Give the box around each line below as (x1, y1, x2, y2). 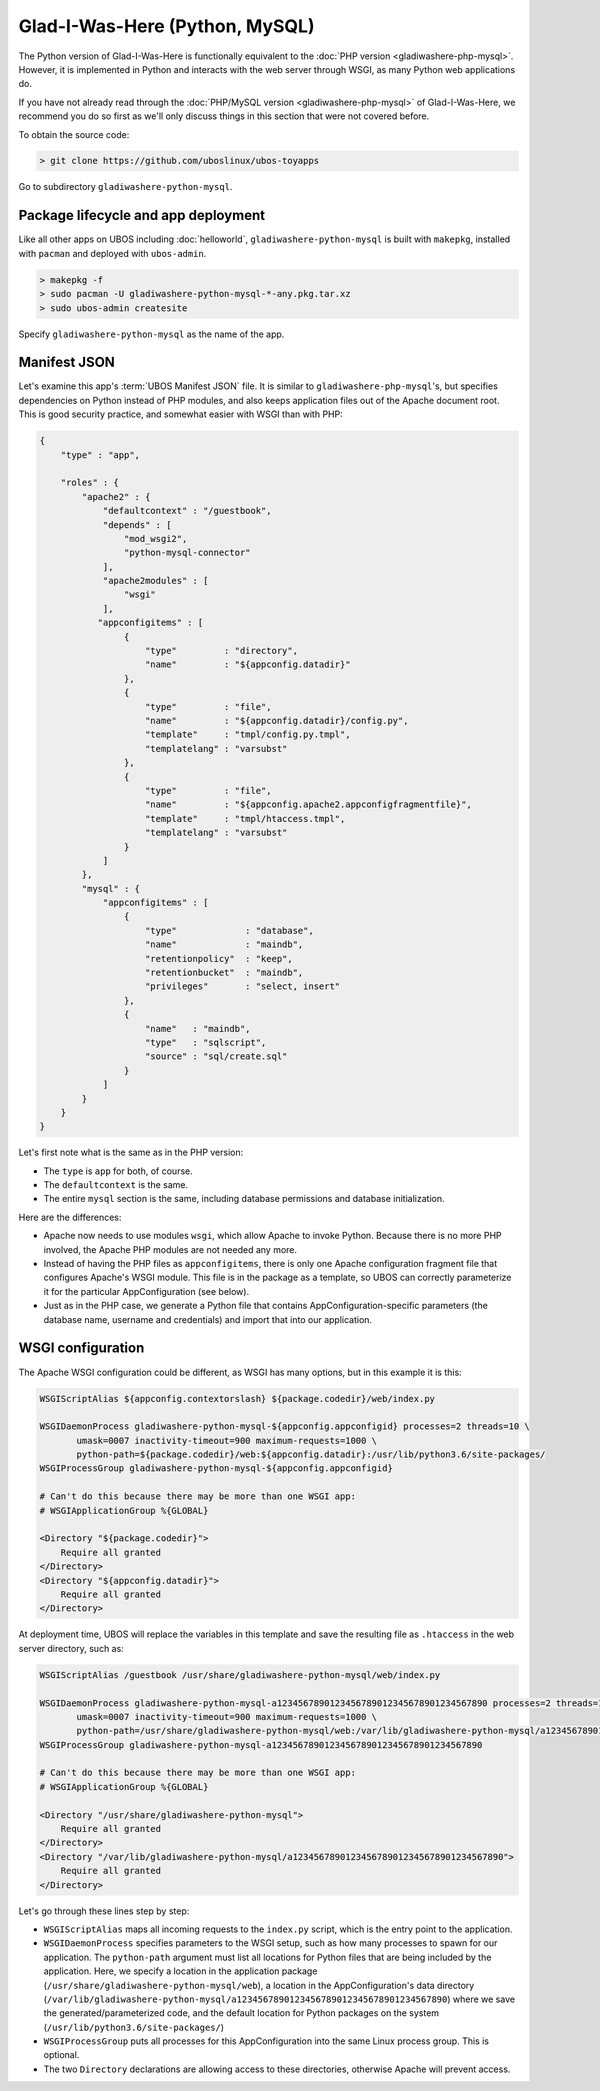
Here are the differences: (18, 1211, 122, 1223)
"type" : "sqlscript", (145, 1036, 267, 1048)
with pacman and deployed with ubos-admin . (18, 247, 207, 259)
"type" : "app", (60, 449, 140, 460)
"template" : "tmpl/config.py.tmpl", (145, 729, 351, 740)
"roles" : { (60, 477, 120, 489)
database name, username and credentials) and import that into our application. (43, 1313, 373, 1325)
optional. (43, 2049, 80, 2061)
